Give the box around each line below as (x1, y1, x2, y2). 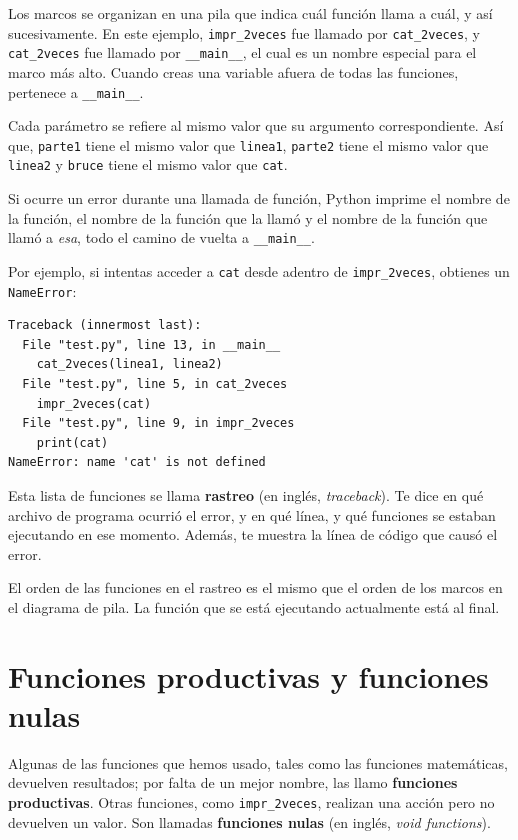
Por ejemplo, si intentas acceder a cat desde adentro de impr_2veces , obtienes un (8, 260, 510, 281)
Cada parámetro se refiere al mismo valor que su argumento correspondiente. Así (8, 115, 504, 136)
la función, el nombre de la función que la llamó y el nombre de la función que (8, 207, 488, 228)
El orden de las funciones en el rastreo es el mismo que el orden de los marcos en (8, 577, 503, 598)
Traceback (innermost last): (8, 318, 202, 333)
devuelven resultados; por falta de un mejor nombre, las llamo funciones (8, 772, 458, 793)
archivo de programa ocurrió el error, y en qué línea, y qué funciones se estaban (8, 504, 496, 525)
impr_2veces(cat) (36, 396, 152, 411)
